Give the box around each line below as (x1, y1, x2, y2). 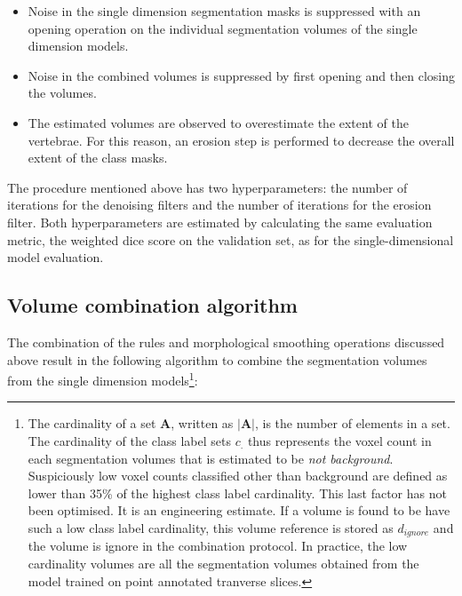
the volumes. (28, 83, 97, 102)
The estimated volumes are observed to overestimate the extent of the (28, 113, 409, 131)
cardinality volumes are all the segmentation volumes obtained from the (28, 553, 419, 572)
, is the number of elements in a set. (254, 414, 450, 433)
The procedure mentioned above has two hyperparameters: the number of (7, 178, 408, 196)
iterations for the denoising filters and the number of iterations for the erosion (7, 195, 432, 214)
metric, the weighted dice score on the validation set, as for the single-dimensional (7, 230, 454, 249)
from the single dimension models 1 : (7, 369, 198, 389)
